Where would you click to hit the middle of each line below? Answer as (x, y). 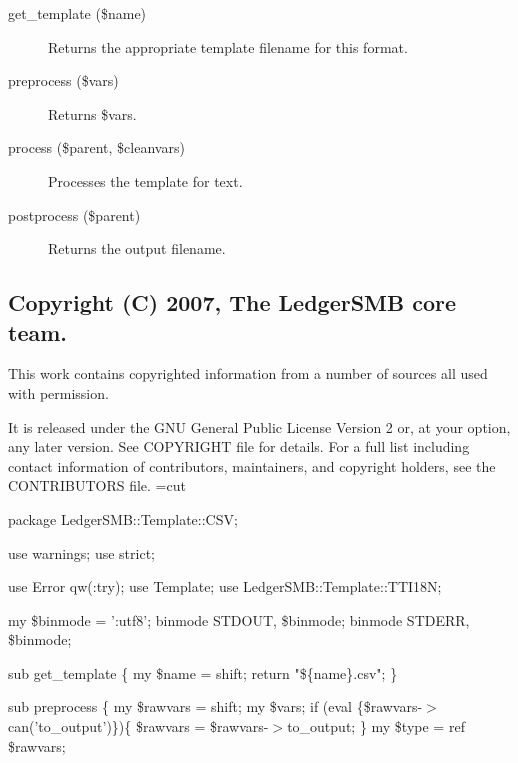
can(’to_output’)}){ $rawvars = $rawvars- (138, 726)
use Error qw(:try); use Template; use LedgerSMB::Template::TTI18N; (225, 586)
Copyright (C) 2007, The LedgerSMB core (232, 302)
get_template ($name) (77, 13)
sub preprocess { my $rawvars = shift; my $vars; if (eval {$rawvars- (215, 706)
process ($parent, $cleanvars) (96, 147)
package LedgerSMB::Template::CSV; (123, 518)
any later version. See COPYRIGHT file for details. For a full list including (239, 446)
